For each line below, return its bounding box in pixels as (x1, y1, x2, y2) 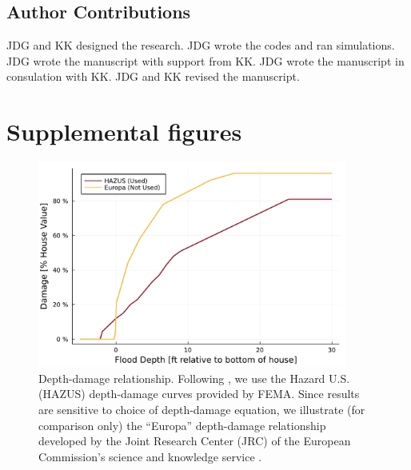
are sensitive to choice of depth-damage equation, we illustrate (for (38, 401, 365, 418)
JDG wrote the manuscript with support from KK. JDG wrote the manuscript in (6, 52, 405, 69)
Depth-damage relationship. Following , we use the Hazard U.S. (38, 369, 350, 386)
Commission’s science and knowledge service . (38, 448, 262, 464)
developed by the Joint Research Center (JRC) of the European (38, 432, 351, 449)
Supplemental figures (6, 115, 242, 148)
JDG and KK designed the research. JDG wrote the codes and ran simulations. (6, 37, 395, 54)
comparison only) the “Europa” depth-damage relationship (38, 416, 326, 433)
